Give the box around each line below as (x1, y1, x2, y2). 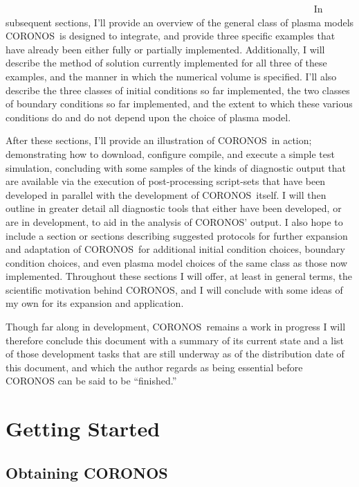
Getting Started (6, 414, 160, 443)
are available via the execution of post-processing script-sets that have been (6, 174, 326, 188)
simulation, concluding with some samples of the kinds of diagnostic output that (6, 160, 347, 175)
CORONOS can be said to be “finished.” (6, 373, 177, 388)
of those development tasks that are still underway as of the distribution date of (6, 346, 344, 361)
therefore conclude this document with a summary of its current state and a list (6, 333, 344, 347)
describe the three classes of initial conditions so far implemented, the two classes (6, 82, 350, 97)
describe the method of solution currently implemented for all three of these (6, 55, 327, 70)
